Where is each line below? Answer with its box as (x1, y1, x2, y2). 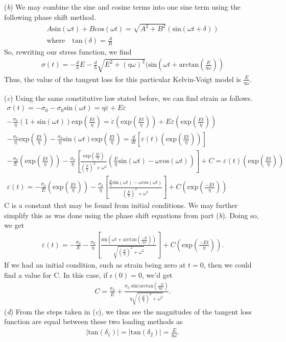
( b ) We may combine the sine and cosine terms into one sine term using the (4, 2, 241, 12)
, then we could (203, 259, 252, 270)
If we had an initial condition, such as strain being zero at (4, 259, 186, 270)
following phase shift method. (4, 11, 96, 22)
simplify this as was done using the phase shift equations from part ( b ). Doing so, (4, 209, 259, 220)
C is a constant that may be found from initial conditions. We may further (4, 200, 238, 211)
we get (4, 220, 25, 230)
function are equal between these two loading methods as (4, 316, 183, 327)
